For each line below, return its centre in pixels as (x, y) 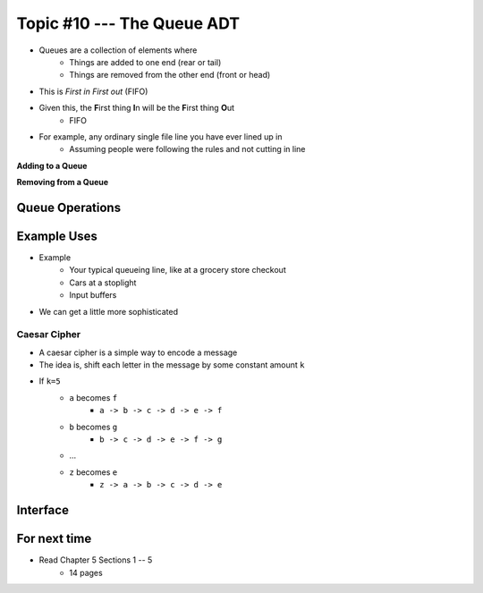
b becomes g (93, 427)
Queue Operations (68, 207)
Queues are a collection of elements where (118, 50)
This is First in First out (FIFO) (93, 91)
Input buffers (93, 295)
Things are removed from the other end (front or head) (170, 75)
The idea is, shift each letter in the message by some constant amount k (172, 365)
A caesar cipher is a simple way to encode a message (138, 352)
